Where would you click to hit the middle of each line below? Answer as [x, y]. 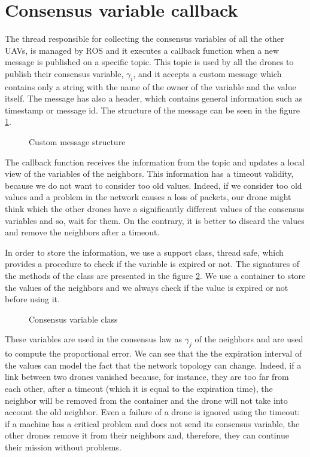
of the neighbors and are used [249, 339]
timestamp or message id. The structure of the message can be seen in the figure [152, 110]
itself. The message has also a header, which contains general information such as [154, 98]
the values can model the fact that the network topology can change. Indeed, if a [153, 365]
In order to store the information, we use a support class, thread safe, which [144, 252]
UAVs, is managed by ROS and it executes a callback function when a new [142, 50]
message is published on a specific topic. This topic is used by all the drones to [149, 62]
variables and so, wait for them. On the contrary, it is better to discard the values [155, 220]
